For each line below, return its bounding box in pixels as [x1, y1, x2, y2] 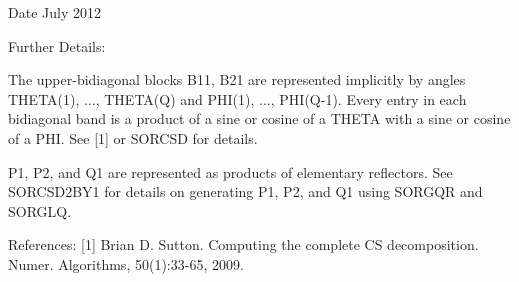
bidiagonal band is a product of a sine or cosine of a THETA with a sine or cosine [8, 108, 511, 129]
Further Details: [8, 35, 106, 56]
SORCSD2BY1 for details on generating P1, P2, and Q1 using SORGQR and [8, 181, 483, 202]
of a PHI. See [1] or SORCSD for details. [8, 127, 258, 148]
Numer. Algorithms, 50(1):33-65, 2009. [8, 253, 244, 274]
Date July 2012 [8, 2, 101, 22]
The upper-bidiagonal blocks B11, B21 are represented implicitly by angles [8, 69, 466, 90]
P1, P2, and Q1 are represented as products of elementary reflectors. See [8, 161, 453, 182]
